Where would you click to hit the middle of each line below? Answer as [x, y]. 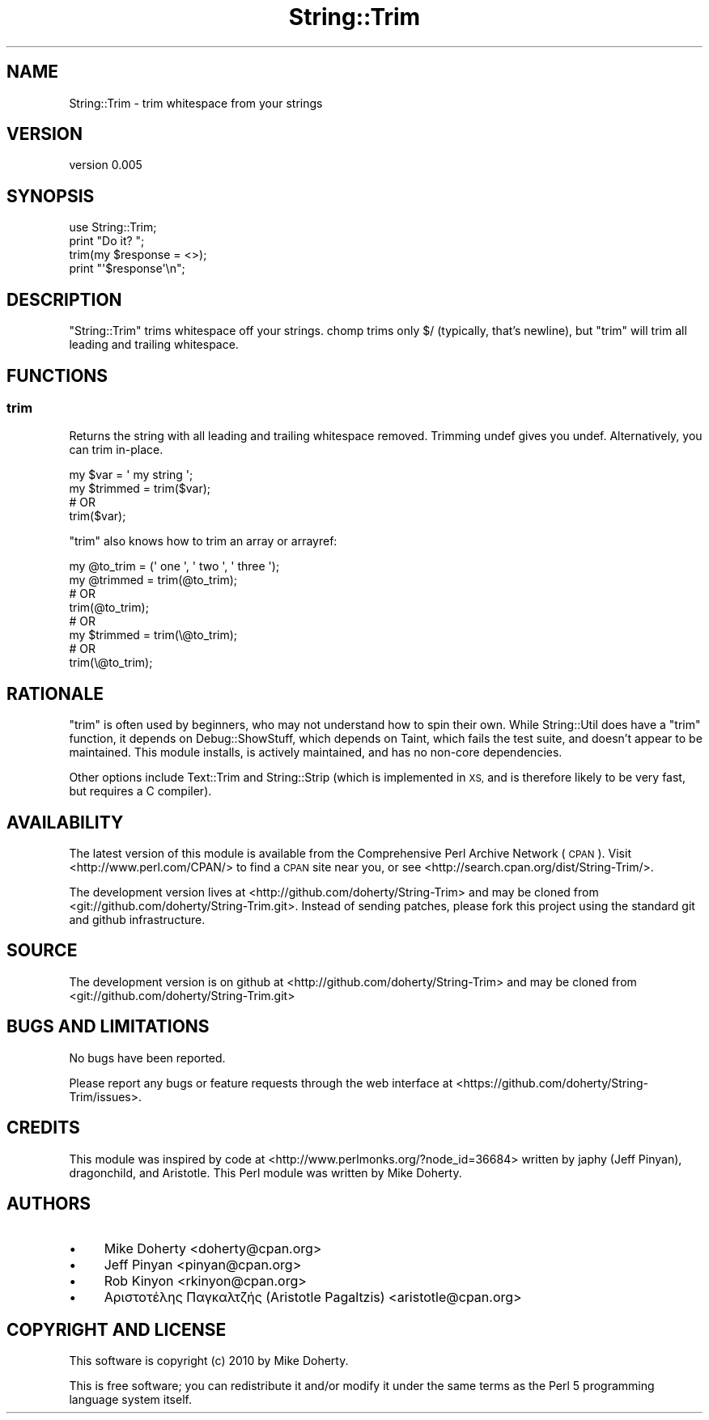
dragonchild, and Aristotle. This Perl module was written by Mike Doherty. [265, 1172]
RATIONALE [55, 693]
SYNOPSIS [51, 196]
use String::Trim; [113, 227]
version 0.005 [106, 165]
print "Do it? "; [107, 241]
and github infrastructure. [137, 920]
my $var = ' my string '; [131, 475]
